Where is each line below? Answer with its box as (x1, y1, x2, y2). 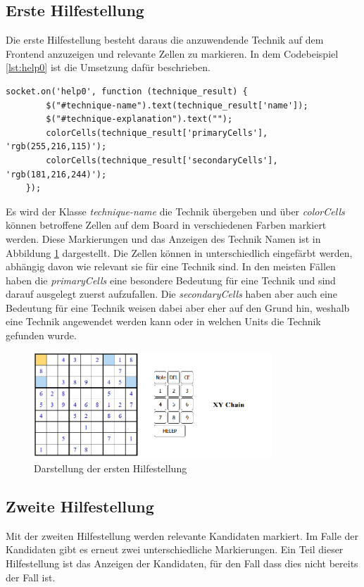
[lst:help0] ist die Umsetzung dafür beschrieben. (6, 60, 211, 75)
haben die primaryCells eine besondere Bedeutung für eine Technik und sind (6, 272, 336, 287)
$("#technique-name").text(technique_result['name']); (46, 100, 308, 111)
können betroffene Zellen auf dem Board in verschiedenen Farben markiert (6, 217, 327, 232)
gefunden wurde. (6, 328, 77, 343)
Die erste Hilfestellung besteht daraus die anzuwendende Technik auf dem (6, 32, 324, 47)
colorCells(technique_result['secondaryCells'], (46, 155, 278, 165)
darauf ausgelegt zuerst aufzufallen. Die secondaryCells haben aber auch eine (6, 286, 337, 301)
